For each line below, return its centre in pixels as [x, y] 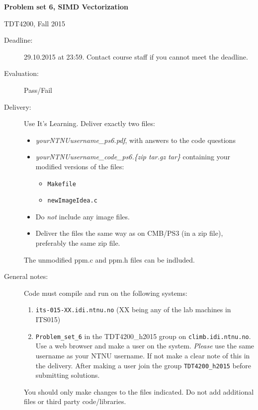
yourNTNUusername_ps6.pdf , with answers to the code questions [135, 140]
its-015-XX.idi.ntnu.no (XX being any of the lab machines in [133, 309]
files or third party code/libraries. [75, 401]
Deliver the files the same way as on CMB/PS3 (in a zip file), [129, 233]
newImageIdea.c [72, 201]
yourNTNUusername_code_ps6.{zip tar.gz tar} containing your [133, 157]
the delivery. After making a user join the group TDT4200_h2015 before [143, 365]
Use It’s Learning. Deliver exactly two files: [89, 123]
